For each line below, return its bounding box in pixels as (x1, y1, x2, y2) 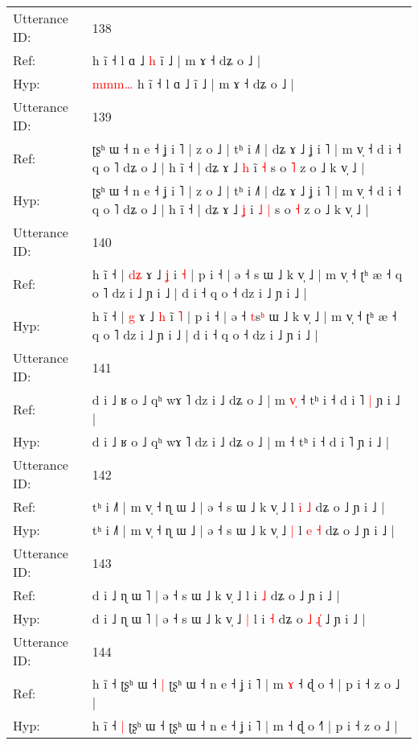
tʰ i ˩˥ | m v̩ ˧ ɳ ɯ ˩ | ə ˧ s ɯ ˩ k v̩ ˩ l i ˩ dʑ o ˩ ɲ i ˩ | (92, 497, 385, 516)
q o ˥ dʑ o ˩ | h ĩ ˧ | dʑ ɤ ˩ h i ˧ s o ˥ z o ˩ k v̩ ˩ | (92, 158, 365, 176)
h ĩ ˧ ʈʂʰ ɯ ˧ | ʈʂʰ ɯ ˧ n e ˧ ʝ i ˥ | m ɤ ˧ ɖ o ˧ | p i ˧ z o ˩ (92, 674, 400, 693)
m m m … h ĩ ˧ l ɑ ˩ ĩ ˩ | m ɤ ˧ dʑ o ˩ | (92, 74, 295, 93)
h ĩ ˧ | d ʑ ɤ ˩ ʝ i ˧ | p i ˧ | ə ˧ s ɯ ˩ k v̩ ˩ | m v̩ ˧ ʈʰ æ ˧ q (92, 265, 403, 283)
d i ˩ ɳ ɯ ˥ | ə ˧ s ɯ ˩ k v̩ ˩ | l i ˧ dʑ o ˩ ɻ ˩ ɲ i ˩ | (92, 609, 366, 628)
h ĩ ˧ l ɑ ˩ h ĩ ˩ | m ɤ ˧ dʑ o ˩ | (92, 51, 261, 69)
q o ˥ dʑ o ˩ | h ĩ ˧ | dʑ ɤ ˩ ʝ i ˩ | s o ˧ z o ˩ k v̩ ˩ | (92, 200, 369, 218)
